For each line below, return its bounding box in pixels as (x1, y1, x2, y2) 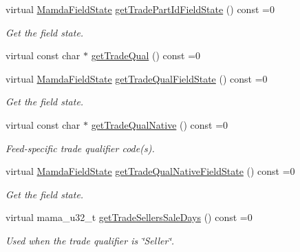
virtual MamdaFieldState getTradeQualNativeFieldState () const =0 (6, 164, 295, 178)
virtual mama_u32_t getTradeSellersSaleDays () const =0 (6, 210, 253, 224)
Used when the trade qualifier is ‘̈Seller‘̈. (6, 233, 174, 247)
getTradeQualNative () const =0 (91, 117, 228, 132)
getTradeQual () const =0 (91, 48, 201, 63)
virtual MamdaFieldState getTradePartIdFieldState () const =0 (6, 2, 275, 16)
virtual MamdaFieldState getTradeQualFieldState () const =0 (6, 71, 268, 85)
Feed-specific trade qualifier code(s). (6, 140, 155, 155)
